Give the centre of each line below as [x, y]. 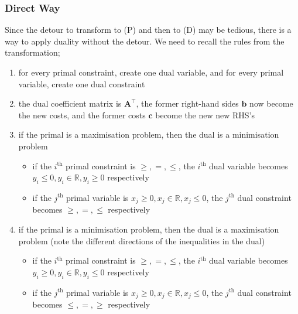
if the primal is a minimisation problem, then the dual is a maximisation [149, 229]
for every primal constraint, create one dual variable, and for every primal [151, 72]
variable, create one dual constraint [82, 83]
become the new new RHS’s [205, 115]
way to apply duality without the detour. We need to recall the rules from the [145, 41]
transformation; [32, 52]
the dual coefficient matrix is [70, 103]
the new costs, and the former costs [82, 115]
